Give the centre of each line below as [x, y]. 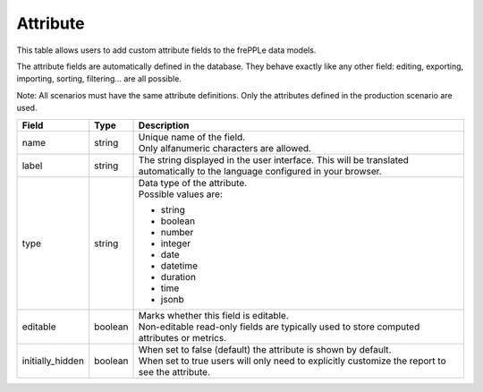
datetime [179, 266]
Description [164, 125]
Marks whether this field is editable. [214, 315]
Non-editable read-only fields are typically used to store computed [279, 327]
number [177, 232]
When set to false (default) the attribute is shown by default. [265, 349]
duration [178, 277]
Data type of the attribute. [193, 183]
